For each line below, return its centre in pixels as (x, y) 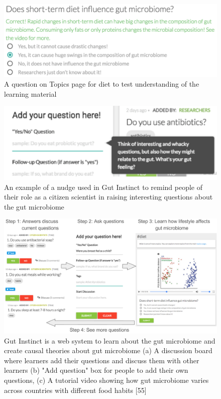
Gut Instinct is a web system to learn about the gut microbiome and (110, 340)
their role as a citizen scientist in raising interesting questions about (108, 197)
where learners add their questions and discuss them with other (102, 360)
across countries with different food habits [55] (75, 390)
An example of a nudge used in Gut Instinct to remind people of (103, 187)
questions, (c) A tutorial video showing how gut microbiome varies (106, 380)
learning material (30, 93)
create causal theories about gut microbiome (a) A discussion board (108, 350)
